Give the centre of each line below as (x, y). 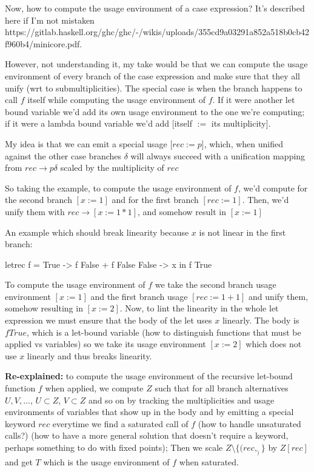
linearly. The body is (261, 320)
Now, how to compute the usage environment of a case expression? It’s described (155, 8)
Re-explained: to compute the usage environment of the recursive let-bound (149, 376)
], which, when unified (242, 143)
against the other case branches (63, 155)
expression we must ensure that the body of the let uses (109, 320)
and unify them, (279, 296)
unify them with (35, 211)
